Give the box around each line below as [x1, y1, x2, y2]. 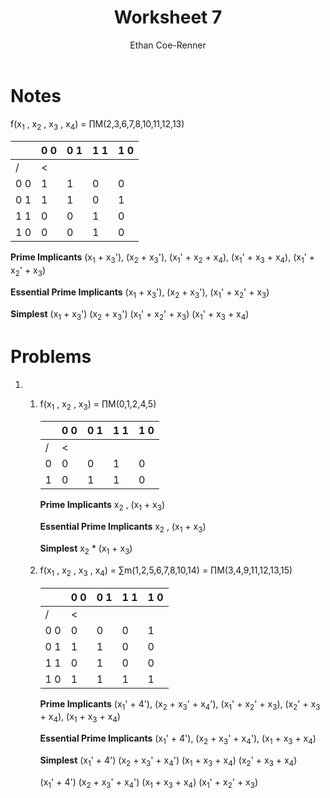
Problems [10, 345, 92, 368]
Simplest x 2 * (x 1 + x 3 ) [39, 542, 133, 556]
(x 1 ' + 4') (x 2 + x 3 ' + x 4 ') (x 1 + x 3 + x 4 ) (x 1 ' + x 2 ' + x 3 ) [39, 776, 259, 790]
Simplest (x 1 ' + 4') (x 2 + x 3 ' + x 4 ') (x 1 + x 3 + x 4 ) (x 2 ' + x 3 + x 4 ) [39, 754, 298, 768]
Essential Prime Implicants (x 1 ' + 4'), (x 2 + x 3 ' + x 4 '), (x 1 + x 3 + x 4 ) [39, 732, 317, 746]
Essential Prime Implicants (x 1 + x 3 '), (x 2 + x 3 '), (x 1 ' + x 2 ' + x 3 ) [10, 286, 270, 300]
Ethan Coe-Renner [129, 39, 207, 51]
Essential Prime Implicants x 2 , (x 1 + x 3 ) [39, 521, 207, 535]
